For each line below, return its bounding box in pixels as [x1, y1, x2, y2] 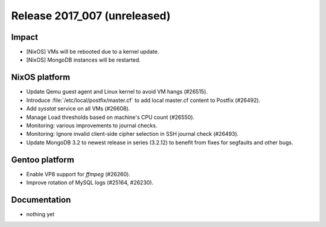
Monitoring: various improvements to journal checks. [26, 121, 158, 129]
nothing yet [26, 210, 55, 217]
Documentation [11, 194, 71, 205]
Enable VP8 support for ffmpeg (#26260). [26, 170, 131, 177]
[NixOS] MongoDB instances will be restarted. [26, 56, 141, 63]
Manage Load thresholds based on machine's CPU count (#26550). [26, 113, 195, 121]
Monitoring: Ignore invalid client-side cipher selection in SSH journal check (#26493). [26, 130, 239, 138]
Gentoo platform [11, 155, 75, 165]
